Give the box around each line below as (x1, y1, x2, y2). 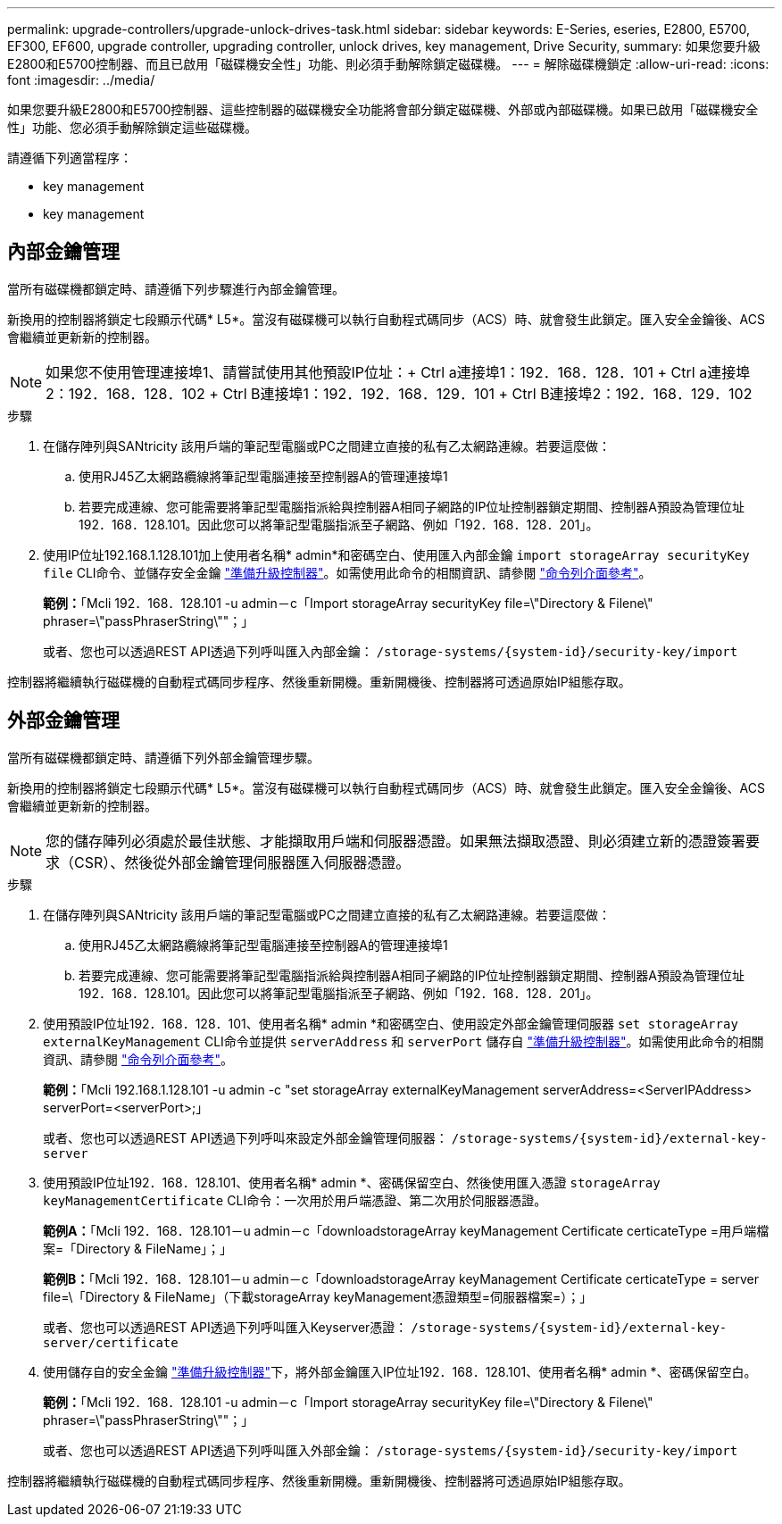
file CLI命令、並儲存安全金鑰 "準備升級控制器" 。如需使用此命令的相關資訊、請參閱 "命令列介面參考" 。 (43, 564, 652, 580)
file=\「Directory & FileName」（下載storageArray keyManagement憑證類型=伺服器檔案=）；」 (43, 1288, 593, 1304)
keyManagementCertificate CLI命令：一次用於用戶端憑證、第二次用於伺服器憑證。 (43, 1192, 547, 1208)
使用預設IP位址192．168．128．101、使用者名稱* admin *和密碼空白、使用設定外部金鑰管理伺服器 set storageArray (43, 1015, 738, 1031)
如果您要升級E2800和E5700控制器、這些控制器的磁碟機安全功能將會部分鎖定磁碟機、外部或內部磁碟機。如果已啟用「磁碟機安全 (7, 102, 759, 117)
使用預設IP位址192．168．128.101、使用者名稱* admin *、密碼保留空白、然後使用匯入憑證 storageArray (43, 1174, 661, 1190)
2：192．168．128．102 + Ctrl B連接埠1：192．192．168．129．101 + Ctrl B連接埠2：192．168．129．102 (46, 384, 753, 403)
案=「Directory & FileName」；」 (43, 1240, 233, 1256)
